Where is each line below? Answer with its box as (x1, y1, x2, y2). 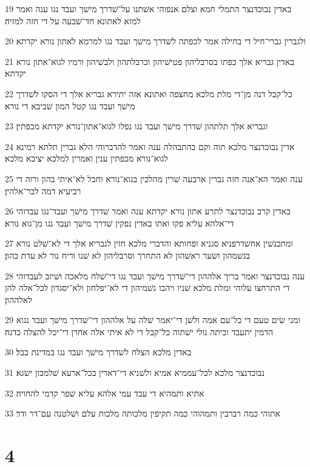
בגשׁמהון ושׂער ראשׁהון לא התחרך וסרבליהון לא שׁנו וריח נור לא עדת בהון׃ (5, 248, 251, 261)
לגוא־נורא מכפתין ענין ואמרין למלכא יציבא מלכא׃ (5, 152, 168, 165)
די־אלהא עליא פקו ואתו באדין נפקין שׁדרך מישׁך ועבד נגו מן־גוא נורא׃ (5, 216, 234, 229)
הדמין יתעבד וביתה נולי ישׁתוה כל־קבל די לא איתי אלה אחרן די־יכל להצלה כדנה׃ (5, 325, 274, 338)
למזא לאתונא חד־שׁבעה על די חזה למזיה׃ (5, 14, 141, 27)
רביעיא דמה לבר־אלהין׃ (5, 184, 81, 197)
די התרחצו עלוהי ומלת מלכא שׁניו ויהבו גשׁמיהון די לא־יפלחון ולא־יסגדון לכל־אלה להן (5, 281, 290, 294)
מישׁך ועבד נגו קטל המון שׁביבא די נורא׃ (5, 99, 135, 112)
